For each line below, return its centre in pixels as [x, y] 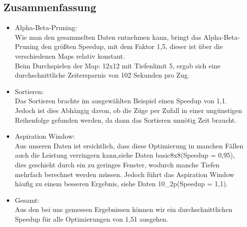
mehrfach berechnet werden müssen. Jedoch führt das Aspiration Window [124, 174]
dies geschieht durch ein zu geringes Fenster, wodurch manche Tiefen [117, 164]
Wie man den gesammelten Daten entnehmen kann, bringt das [108, 37]
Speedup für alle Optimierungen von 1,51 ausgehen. [91, 219]
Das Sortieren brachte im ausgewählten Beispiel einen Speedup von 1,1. [121, 101]
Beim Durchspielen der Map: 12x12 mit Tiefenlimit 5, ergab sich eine [118, 65]
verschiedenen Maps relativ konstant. [70, 56]
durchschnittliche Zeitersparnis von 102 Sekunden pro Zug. [102, 75]
